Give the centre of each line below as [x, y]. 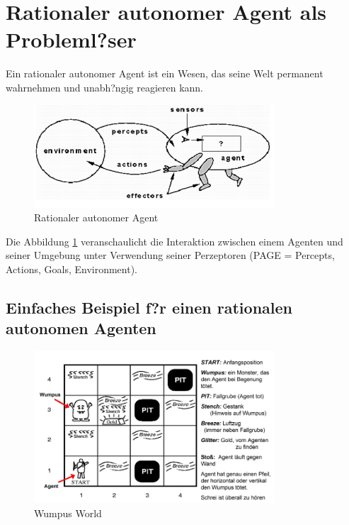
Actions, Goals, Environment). [72, 269]
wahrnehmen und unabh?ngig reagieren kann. [105, 87]
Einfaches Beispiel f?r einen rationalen [149, 308]
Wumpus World [68, 513]
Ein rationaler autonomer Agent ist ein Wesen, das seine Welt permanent [165, 73]
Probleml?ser [71, 39]
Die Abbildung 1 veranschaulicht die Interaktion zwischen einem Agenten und [174, 241]
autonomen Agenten [81, 328]
